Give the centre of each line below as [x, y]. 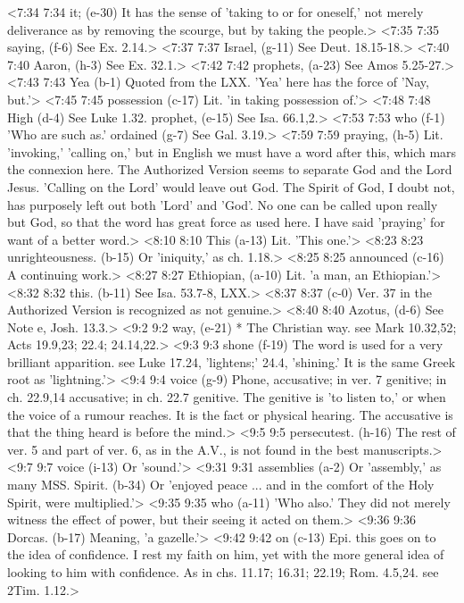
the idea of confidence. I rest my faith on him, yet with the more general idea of [226, 554]
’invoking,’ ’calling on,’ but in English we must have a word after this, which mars [232, 151]
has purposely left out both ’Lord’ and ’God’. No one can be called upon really [223, 204]
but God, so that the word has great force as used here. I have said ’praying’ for [226, 222]
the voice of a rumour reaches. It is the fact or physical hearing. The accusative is [230, 414]
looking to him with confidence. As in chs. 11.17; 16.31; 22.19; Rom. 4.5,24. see [223, 572]
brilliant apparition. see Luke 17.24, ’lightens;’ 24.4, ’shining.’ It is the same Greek [232, 361]
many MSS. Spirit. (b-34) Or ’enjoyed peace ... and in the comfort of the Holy [221, 485]
